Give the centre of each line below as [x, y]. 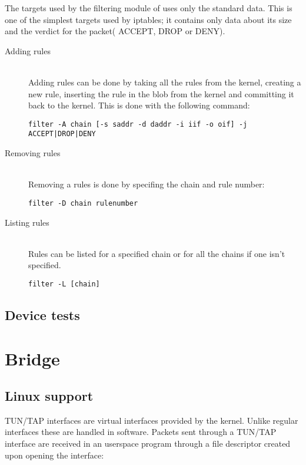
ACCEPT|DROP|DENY [62, 134]
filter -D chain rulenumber [83, 203]
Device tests [42, 314]
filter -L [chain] [64, 284]
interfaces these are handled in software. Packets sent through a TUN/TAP [141, 432]
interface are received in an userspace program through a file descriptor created [148, 443]
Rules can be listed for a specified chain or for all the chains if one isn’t [157, 253]
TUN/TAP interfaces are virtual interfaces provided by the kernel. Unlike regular [152, 420]
